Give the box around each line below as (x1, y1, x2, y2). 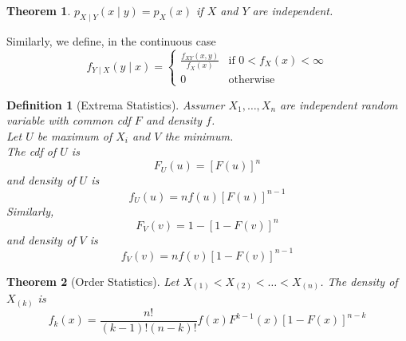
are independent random (280, 96, 398, 113)
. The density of (320, 272, 398, 289)
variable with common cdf (6, 112, 131, 129)
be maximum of (37, 127, 112, 144)
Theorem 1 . (6, 2, 71, 18)
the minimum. (164, 127, 234, 144)
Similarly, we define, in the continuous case (6, 32, 216, 49)
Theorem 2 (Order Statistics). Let (6, 272, 179, 289)
